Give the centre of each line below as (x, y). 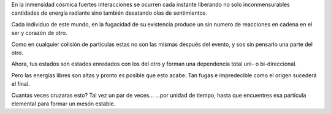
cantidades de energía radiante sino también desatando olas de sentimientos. (109, 13)
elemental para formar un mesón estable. (63, 104)
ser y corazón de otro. (39, 33)
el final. (21, 84)
